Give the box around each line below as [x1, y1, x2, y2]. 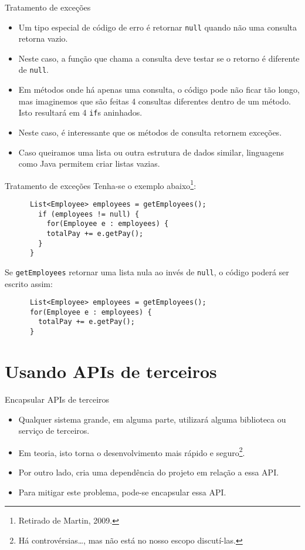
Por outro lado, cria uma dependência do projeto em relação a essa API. [18, 465, 279, 478]
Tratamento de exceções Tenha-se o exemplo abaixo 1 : [5, 177, 196, 191]
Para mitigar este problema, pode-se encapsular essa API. [18, 485, 226, 498]
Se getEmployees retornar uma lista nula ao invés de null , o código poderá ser [5, 265, 289, 278]
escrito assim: [5, 277, 53, 289]
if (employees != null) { [38, 210, 140, 218]
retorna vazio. [18, 32, 68, 45]
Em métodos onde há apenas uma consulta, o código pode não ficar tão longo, [18, 83, 300, 96]
